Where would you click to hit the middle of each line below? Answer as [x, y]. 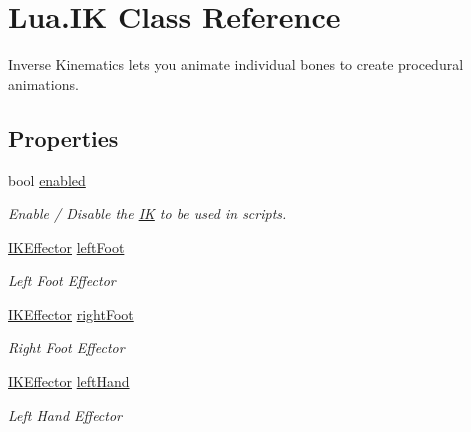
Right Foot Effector [66, 347]
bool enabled [47, 179]
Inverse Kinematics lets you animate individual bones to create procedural [236, 64]
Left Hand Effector [65, 414]
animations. [43, 83]
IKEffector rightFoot [71, 313]
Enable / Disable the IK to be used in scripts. [147, 213]
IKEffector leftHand [69, 381]
